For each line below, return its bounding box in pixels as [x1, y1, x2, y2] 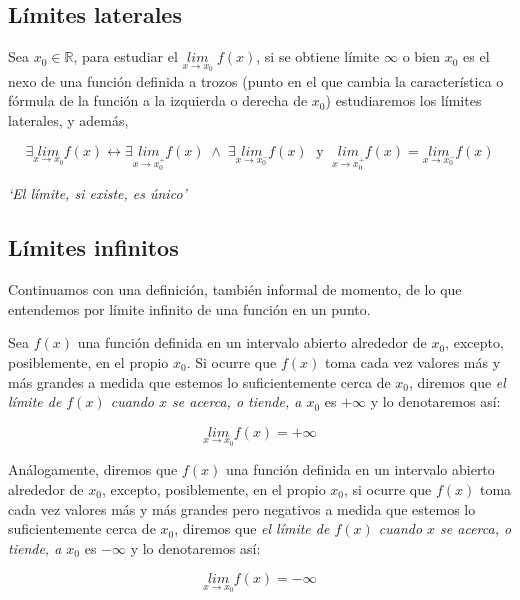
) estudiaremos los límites [325, 90, 482, 111]
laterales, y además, [8, 110, 129, 131]
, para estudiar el [73, 46, 178, 67]
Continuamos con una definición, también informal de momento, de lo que [8, 279, 462, 300]
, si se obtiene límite [256, 46, 380, 67]
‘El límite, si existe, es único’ [8, 183, 187, 204]
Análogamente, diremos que [8, 459, 178, 480]
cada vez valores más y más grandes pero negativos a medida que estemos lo [8, 498, 476, 519]
